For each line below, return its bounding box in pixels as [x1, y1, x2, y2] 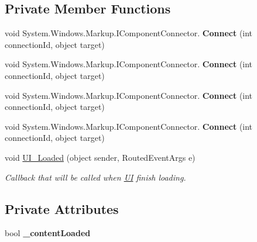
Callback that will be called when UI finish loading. [5, 171, 186, 183]
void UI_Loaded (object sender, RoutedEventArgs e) [5, 151, 196, 163]
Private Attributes [5, 199, 119, 217]
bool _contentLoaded [5, 227, 91, 239]
